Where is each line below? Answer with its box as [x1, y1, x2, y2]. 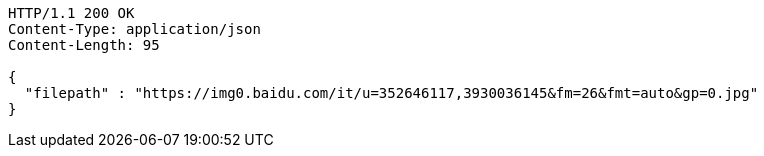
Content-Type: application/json [8, 21, 261, 37]
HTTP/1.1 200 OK [8, 5, 135, 21]
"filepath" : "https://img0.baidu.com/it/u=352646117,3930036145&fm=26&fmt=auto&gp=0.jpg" [24, 85, 759, 101]
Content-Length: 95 [8, 37, 160, 53]
